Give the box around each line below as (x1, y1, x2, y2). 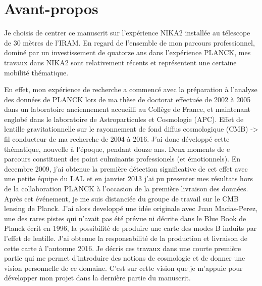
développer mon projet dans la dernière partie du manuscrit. (4, 272, 191, 283)
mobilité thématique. (4, 67, 69, 77)
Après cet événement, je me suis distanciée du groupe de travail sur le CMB (4, 193, 239, 203)
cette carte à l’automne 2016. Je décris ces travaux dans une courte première (4, 242, 241, 253)
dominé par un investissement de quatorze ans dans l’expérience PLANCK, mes (4, 47, 251, 58)
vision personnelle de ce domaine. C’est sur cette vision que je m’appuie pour (4, 262, 243, 273)
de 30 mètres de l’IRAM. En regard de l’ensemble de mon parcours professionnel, (4, 37, 255, 48)
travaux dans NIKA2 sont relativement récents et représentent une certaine (4, 57, 237, 67)
